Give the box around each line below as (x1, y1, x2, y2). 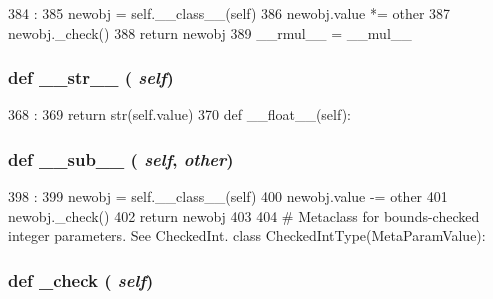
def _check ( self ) (8, 267, 154, 292)
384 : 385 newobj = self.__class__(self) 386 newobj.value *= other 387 (8, 3, 451, 23)
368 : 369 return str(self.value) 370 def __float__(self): (8, 104, 351, 125)
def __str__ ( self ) (8, 65, 174, 90)
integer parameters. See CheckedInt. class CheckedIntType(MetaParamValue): (8, 225, 486, 246)
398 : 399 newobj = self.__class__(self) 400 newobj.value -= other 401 (8, 186, 448, 207)
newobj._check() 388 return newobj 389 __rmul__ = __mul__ (8, 22, 412, 43)
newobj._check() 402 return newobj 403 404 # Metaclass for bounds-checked (8, 205, 480, 226)
